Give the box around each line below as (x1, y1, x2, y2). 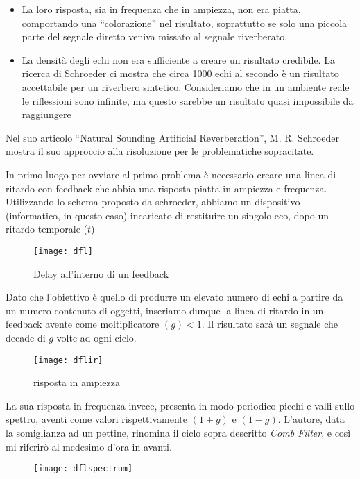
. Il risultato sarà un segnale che (201, 317, 338, 331)
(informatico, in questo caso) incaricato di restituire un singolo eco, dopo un (6, 208, 329, 222)
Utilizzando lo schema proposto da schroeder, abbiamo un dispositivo (6, 194, 300, 209)
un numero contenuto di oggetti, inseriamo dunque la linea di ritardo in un (6, 303, 324, 317)
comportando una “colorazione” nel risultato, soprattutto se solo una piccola (22, 15, 348, 30)
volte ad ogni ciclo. (56, 330, 137, 344)
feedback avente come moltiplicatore (6, 317, 160, 331)
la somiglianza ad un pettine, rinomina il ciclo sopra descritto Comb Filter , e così (6, 425, 351, 439)
